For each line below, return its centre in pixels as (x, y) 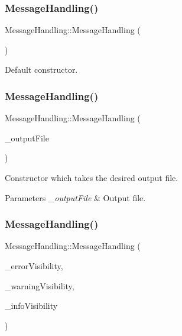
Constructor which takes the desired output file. (92, 177)
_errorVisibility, (34, 266)
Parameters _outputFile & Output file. (75, 197)
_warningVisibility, (40, 285)
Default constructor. (41, 70)
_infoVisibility (31, 306)
